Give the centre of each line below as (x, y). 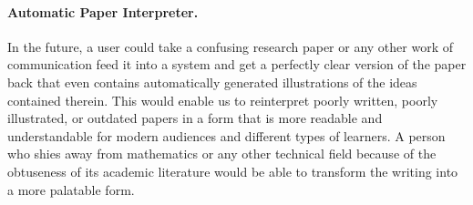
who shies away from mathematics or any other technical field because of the (222, 154)
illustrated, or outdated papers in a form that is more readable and (195, 118)
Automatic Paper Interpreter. (103, 11)
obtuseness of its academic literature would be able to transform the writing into (233, 171)
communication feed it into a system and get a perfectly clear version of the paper (237, 64)
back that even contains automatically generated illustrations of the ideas (212, 82)
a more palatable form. (71, 189)
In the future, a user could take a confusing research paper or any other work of (230, 46)
